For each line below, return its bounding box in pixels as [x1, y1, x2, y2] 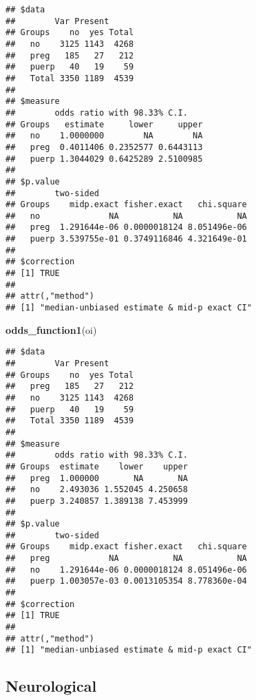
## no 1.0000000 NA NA [6, 131, 203, 141]
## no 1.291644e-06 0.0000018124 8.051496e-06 [6, 564, 247, 575]
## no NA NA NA [6, 211, 247, 221]
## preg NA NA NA [6, 553, 247, 564]
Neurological [6, 675, 97, 697]
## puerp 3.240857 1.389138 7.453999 [6, 496, 188, 506]
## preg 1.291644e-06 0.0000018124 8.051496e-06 [6, 222, 247, 233]
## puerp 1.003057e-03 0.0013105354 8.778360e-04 [6, 576, 247, 586]
